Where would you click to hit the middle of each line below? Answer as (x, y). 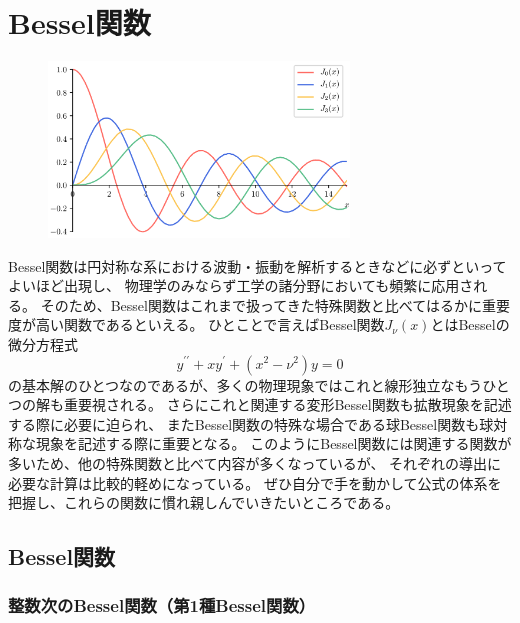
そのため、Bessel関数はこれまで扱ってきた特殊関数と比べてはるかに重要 (275, 304)
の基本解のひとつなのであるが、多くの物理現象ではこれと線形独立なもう (245, 384)
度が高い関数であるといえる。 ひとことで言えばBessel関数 (196, 324)
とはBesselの (470, 324)
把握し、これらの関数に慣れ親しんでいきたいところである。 (204, 502)
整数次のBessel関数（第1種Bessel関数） (162, 605)
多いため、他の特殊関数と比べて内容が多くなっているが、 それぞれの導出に (255, 462)
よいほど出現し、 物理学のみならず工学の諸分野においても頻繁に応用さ (241, 285)
